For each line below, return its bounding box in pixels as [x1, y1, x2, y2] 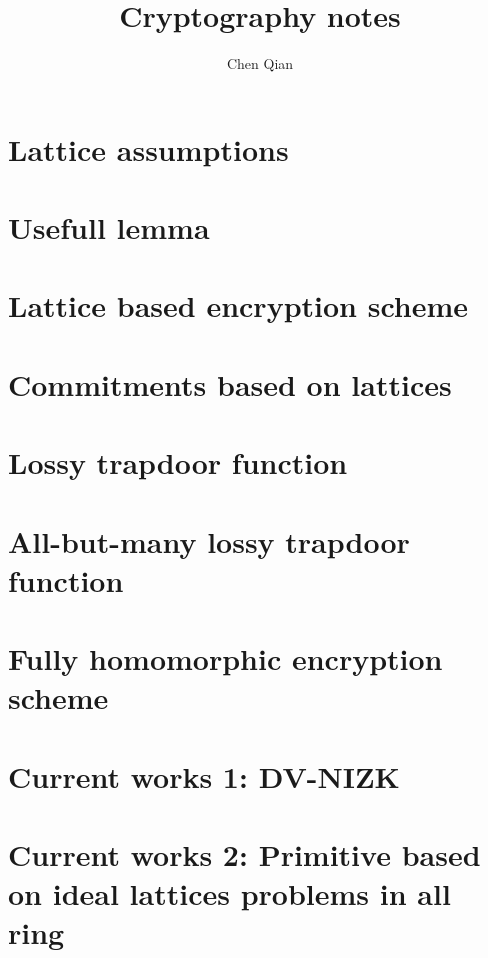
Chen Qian [226, 53, 294, 74]
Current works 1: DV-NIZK [8, 755, 400, 796]
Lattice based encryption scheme [8, 285, 469, 326]
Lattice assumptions [8, 128, 289, 169]
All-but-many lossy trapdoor [8, 520, 410, 561]
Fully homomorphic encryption [8, 638, 443, 679]
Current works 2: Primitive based [8, 834, 481, 875]
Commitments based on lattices [8, 363, 452, 404]
